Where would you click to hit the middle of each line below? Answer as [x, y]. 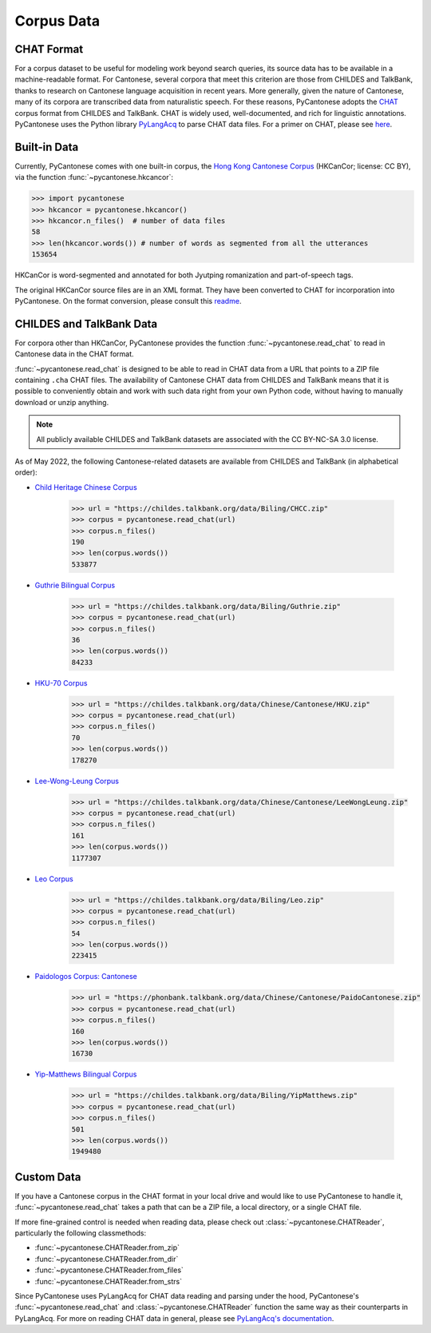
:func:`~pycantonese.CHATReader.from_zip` [107, 1247]
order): [26, 472]
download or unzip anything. [62, 402]
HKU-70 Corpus [61, 682]
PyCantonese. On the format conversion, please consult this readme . [128, 301]
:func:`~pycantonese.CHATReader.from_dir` [107, 1259]
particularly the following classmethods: [81, 1233]
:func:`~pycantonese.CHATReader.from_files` [109, 1270]
